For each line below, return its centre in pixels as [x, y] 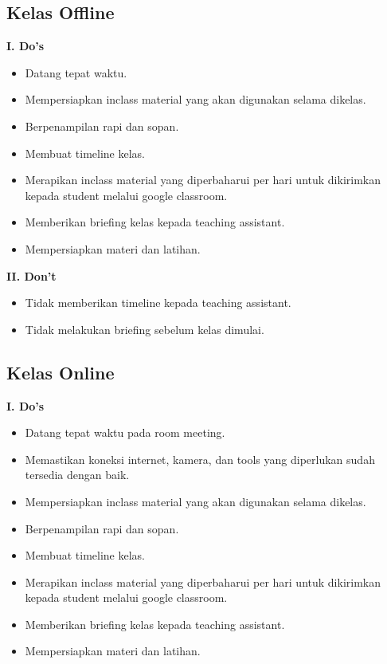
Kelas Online [61, 372]
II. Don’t [31, 275]
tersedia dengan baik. [77, 475]
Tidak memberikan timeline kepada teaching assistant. [158, 303]
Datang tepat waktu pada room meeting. [125, 432]
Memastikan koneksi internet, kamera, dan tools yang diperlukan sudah [200, 459]
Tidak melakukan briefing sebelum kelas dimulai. [145, 329]
